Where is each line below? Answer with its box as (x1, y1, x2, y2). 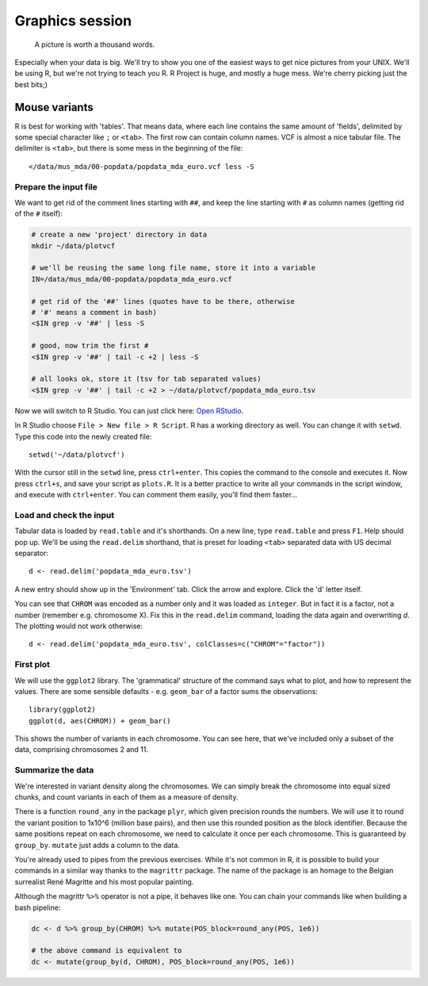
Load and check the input (14, 509, 115, 520)
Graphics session (14, 12, 132, 29)
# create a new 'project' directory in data (31, 230, 208, 240)
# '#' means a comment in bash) (31, 308, 158, 317)
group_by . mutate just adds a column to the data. (14, 840, 180, 850)
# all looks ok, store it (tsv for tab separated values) (31, 374, 262, 384)
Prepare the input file (14, 181, 98, 192)
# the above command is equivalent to (31, 946, 182, 955)
